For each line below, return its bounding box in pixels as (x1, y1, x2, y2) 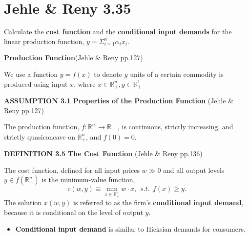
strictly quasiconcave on (4, 131, 76, 142)
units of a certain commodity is (130, 69, 224, 79)
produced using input (4, 78, 68, 89)
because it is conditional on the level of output (4, 207, 143, 217)
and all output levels (163, 165, 225, 175)
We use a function (4, 69, 58, 79)
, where (74, 78, 96, 89)
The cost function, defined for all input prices (4, 165, 140, 175)
